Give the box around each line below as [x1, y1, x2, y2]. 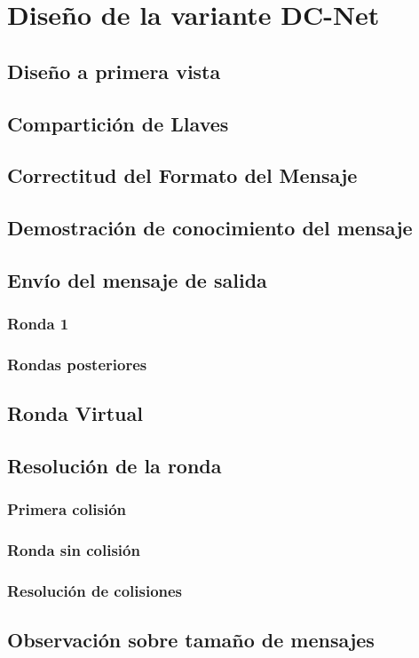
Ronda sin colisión [7, 539, 140, 561]
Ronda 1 [7, 313, 69, 335]
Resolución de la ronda [7, 452, 222, 480]
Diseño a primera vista [7, 57, 221, 84]
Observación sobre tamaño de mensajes [7, 626, 375, 654]
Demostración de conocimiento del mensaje [7, 214, 413, 242]
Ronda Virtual [7, 400, 143, 427]
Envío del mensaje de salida [7, 266, 267, 293]
